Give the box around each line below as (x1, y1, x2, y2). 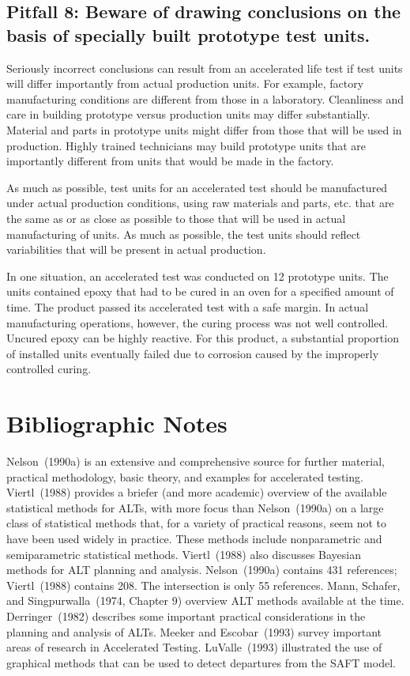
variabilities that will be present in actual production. (6, 241, 266, 258)
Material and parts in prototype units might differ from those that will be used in (6, 121, 402, 138)
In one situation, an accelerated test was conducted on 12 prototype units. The (6, 267, 389, 284)
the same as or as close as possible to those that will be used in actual (6, 210, 346, 226)
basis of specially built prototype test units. (6, 22, 371, 47)
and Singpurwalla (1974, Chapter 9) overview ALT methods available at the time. (6, 592, 404, 609)
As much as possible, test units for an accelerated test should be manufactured (6, 179, 388, 195)
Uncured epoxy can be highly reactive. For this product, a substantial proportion (6, 330, 399, 346)
